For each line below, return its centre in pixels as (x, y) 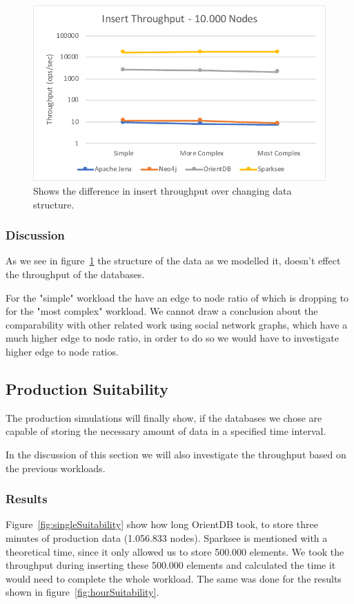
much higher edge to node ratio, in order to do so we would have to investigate (172, 338)
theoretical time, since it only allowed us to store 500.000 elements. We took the (175, 551)
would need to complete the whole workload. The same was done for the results (174, 578)
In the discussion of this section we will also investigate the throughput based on (176, 454)
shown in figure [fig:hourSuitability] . (82, 592)
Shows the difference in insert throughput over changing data (163, 190)
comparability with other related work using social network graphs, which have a (177, 324)
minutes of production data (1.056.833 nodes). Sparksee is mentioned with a (167, 537)
